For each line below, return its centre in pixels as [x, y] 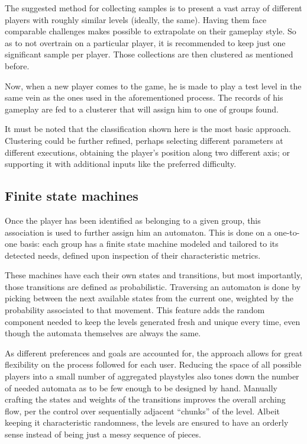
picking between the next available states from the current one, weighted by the [149, 298]
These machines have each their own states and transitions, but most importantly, [154, 275]
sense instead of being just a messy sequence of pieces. [103, 434]
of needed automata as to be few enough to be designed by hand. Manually [141, 387]
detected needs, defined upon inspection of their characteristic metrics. [133, 255]
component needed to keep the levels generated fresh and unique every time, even [153, 321]
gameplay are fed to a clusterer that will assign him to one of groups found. [142, 109]
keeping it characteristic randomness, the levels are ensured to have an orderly [147, 422]
